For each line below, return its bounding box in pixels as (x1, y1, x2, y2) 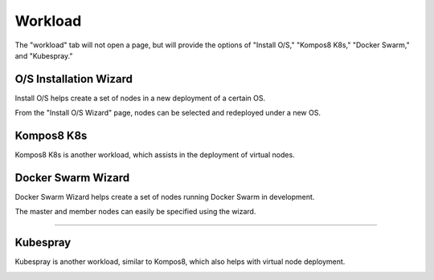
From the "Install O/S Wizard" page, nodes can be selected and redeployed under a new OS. (14, 108, 321, 118)
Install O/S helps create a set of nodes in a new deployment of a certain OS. (14, 93, 266, 103)
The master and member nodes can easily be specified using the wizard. (14, 207, 256, 217)
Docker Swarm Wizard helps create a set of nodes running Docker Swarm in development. (14, 193, 315, 202)
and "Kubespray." (14, 51, 73, 60)
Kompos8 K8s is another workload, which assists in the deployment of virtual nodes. (14, 150, 295, 160)
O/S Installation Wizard (14, 72, 133, 86)
